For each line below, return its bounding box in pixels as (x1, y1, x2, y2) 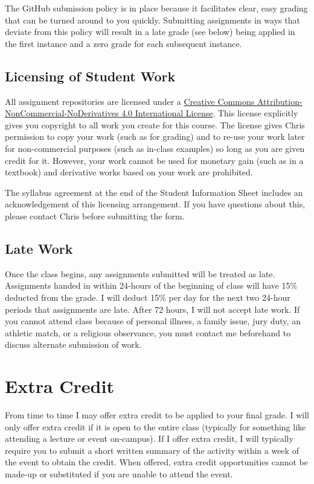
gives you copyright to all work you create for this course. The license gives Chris (5, 118, 305, 131)
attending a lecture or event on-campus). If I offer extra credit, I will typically (5, 432, 293, 445)
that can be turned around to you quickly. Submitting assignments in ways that (5, 13, 300, 26)
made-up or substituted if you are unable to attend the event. (5, 467, 233, 480)
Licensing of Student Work (5, 66, 176, 85)
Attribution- (257, 95, 303, 107)
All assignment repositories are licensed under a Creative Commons (5, 95, 255, 107)
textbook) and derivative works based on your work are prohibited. (5, 166, 253, 178)
